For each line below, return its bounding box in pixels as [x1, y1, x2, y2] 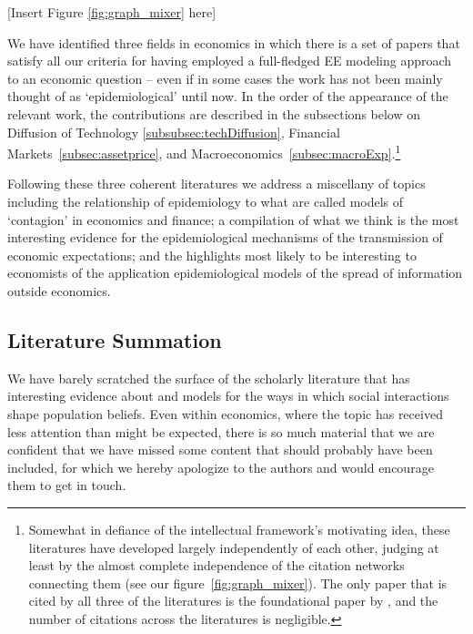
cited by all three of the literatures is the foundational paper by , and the [28, 591, 438, 610]
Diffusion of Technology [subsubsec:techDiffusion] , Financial [7, 122, 340, 141]
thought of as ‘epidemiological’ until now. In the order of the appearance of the [7, 87, 448, 106]
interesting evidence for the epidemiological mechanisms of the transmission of [7, 228, 443, 247]
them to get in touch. [7, 475, 126, 495]
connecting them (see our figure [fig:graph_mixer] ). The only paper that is [28, 573, 448, 592]
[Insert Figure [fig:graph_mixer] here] [7, 3, 216, 21]
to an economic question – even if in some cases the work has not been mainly [7, 68, 443, 87]
